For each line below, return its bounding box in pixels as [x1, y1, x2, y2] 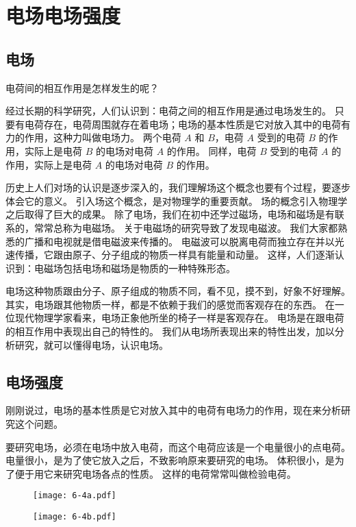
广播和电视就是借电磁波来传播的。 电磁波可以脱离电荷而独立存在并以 [24, 234, 335, 248]
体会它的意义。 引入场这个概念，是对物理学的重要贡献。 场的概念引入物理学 [5, 193, 348, 208]
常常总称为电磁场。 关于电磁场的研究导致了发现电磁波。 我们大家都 [34, 220, 338, 234]
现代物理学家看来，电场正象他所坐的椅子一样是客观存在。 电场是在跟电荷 [14, 310, 344, 325]
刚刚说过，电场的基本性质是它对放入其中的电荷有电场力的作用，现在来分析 [5, 403, 341, 417]
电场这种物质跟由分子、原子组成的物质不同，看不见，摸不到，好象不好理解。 [5, 284, 351, 298]
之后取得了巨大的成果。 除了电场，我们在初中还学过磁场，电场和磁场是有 [5, 207, 335, 221]
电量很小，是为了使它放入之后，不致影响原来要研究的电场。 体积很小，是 [5, 453, 335, 467]
